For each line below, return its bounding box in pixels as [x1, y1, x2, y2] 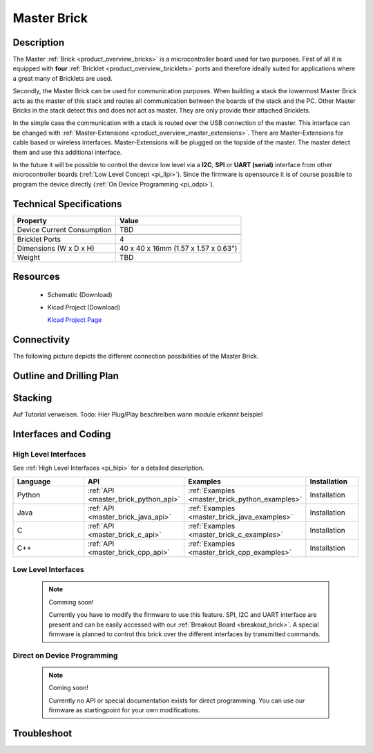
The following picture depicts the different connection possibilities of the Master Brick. [12, 352, 259, 361]
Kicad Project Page [47, 316, 102, 324]
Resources [12, 271, 60, 283]
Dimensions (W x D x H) [17, 243, 95, 253]
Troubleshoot [12, 727, 73, 739]
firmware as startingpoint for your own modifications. [48, 706, 200, 714]
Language [17, 477, 51, 486]
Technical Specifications [12, 198, 122, 210]
